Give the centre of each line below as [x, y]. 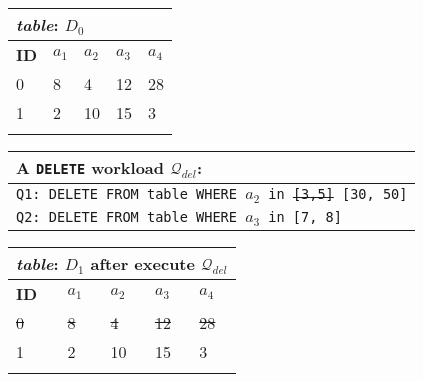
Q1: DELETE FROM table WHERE [126, 194]
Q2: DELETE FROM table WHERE [126, 216]
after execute [142, 263]
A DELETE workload [90, 167]
